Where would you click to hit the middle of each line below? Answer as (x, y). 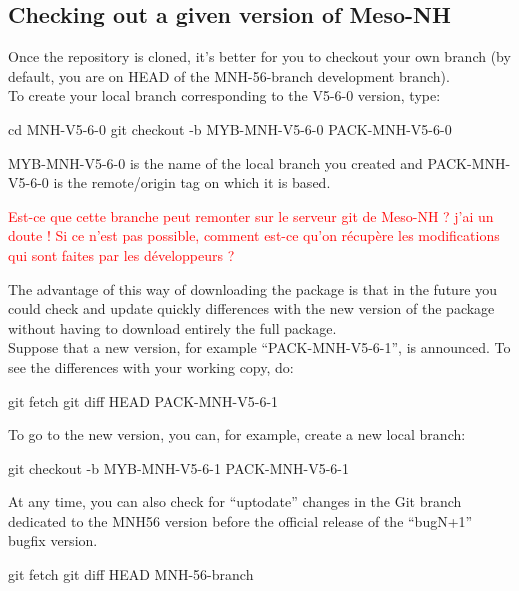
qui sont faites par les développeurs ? (121, 254)
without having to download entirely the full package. (172, 327)
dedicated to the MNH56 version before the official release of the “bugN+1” (240, 520)
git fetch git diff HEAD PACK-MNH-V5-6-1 (143, 400)
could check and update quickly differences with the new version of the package (251, 308)
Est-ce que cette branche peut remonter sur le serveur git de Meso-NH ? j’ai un (251, 215)
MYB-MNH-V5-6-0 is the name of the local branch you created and (215, 162)
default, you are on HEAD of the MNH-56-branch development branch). (229, 75)
